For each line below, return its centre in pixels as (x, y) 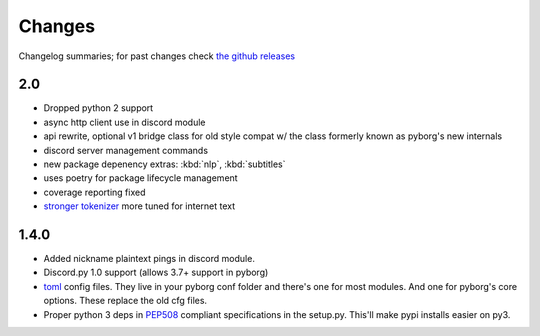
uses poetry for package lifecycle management (141, 178)
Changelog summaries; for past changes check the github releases (156, 56)
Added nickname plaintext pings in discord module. (149, 259)
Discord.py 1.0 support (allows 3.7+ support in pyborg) (156, 272)
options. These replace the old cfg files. (125, 301)
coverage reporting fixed (94, 192)
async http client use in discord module (124, 122)
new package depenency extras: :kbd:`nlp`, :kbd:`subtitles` (164, 164)
